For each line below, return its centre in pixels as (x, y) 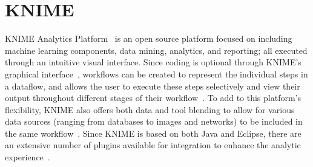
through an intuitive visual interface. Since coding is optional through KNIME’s (153, 62)
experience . (28, 157)
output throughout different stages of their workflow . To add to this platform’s (153, 98)
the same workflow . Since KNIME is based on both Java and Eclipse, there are (153, 133)
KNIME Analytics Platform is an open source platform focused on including (149, 38)
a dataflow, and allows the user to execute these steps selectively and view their (153, 86)
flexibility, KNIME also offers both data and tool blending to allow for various (150, 109)
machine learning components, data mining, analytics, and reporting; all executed (156, 50)
